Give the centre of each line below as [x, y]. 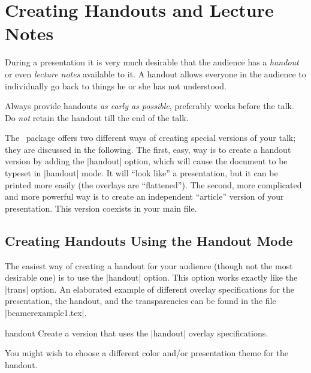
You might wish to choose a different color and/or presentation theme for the [147, 353]
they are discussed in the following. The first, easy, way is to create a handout [148, 149]
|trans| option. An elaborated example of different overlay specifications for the [150, 289]
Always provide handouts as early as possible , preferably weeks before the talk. [150, 106]
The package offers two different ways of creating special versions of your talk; [150, 138]
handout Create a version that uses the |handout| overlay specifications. [137, 333]
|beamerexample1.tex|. [46, 313]
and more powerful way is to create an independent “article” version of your [144, 196]
